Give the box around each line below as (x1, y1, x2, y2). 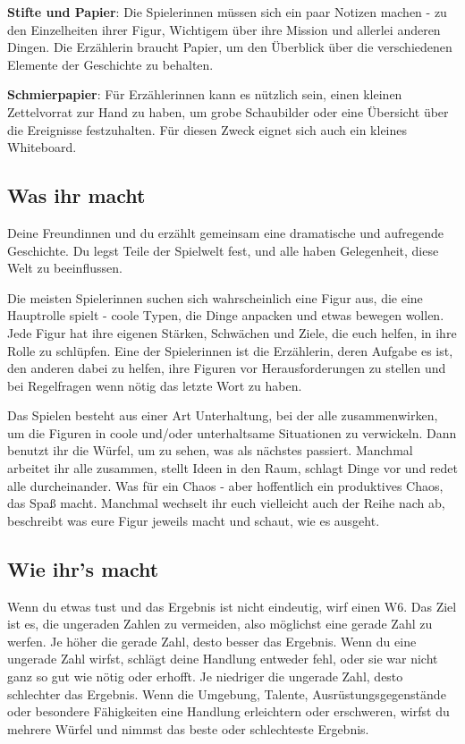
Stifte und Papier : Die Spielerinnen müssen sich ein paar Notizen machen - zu (7, 3, 447, 21)
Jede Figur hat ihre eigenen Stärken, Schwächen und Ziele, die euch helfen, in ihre (7, 323, 457, 342)
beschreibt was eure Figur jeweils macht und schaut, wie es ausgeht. (7, 511, 380, 529)
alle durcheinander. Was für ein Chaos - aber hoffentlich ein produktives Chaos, (7, 476, 444, 495)
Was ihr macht (7, 182, 146, 209)
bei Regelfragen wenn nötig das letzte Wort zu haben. (7, 376, 302, 394)
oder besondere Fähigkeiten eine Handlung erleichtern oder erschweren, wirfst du (7, 702, 450, 721)
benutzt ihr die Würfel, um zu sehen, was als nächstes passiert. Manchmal (7, 441, 413, 460)
